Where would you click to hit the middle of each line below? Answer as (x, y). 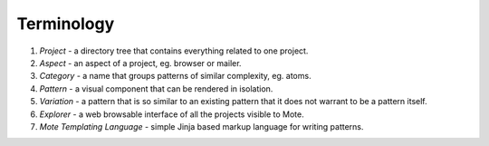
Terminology (66, 24)
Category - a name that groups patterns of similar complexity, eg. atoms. (175, 76)
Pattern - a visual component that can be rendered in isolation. (156, 88)
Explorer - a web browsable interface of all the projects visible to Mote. (172, 114)
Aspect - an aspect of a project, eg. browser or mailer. (140, 63)
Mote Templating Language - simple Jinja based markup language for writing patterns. (201, 126)
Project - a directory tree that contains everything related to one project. (174, 51)
